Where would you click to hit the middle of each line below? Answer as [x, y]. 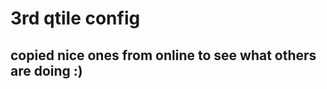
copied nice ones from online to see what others [163, 55]
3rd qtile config [75, 18]
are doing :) [46, 70]
